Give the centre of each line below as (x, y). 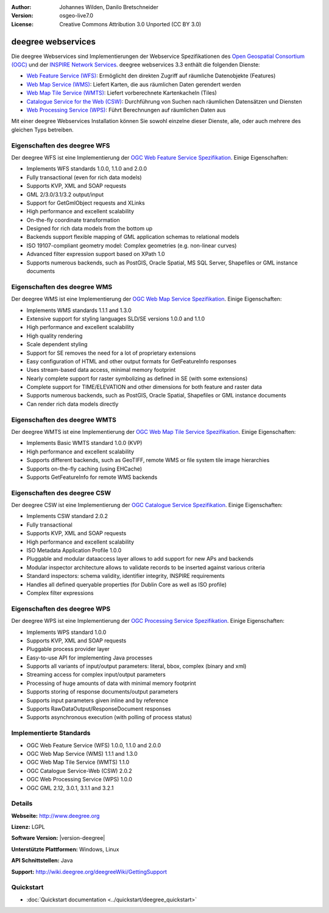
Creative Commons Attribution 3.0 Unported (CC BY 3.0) (130, 24)
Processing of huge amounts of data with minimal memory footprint (111, 683)
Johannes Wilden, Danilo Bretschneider (109, 7)
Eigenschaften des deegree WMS (62, 286)
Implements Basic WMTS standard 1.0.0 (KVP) (84, 443)
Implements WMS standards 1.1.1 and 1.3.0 (79, 310)
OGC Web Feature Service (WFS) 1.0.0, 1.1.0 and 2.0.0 (94, 745)
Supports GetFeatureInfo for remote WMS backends (92, 477)
